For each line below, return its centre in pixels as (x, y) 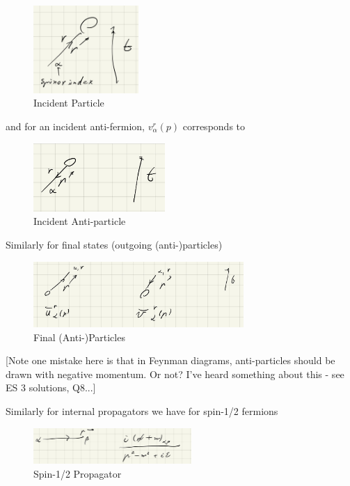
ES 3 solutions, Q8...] (51, 387)
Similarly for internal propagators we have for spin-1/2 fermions (142, 411)
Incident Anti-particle (80, 221)
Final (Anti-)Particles (79, 337)
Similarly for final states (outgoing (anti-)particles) (114, 244)
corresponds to (214, 126)
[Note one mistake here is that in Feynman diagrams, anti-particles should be (170, 360)
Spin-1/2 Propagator (78, 473)
